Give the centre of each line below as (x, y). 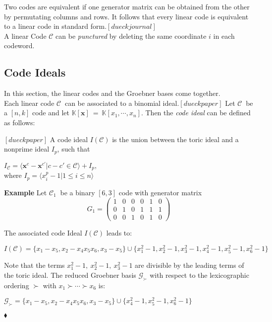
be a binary (78, 192)
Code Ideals (35, 72)
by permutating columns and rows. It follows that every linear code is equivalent (126, 16)
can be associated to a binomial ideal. (122, 103)
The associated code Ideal (43, 233)
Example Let (26, 192)
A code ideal (69, 139)
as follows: (20, 122)
